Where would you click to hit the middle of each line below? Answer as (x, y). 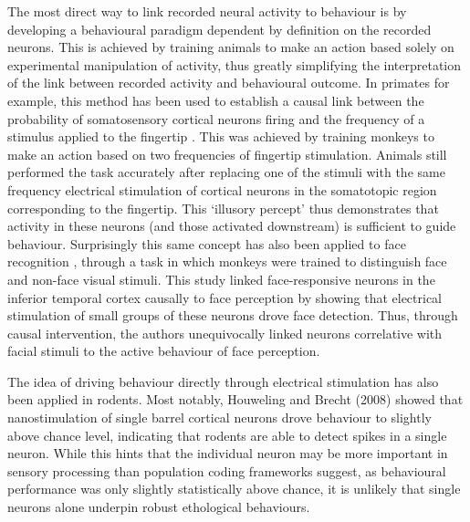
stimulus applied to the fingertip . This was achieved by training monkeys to (221, 136)
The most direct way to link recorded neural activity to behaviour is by (207, 11)
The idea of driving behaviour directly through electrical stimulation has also (223, 381)
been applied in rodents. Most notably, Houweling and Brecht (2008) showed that (235, 399)
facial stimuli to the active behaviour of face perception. (164, 351)
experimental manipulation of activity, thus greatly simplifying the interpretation (234, 64)
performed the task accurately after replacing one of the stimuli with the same (226, 172)
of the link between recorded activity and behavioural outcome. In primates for (229, 83)
